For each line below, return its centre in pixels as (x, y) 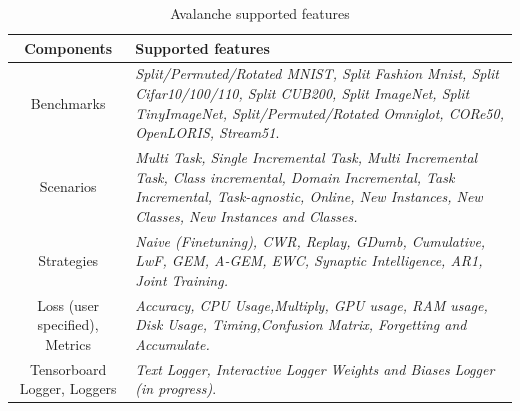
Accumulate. (172, 343)
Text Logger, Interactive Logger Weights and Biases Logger (315, 368)
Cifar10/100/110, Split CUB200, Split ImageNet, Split (302, 93)
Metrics (68, 343)
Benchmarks (68, 102)
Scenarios (68, 186)
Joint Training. (181, 279)
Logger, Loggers (68, 388)
